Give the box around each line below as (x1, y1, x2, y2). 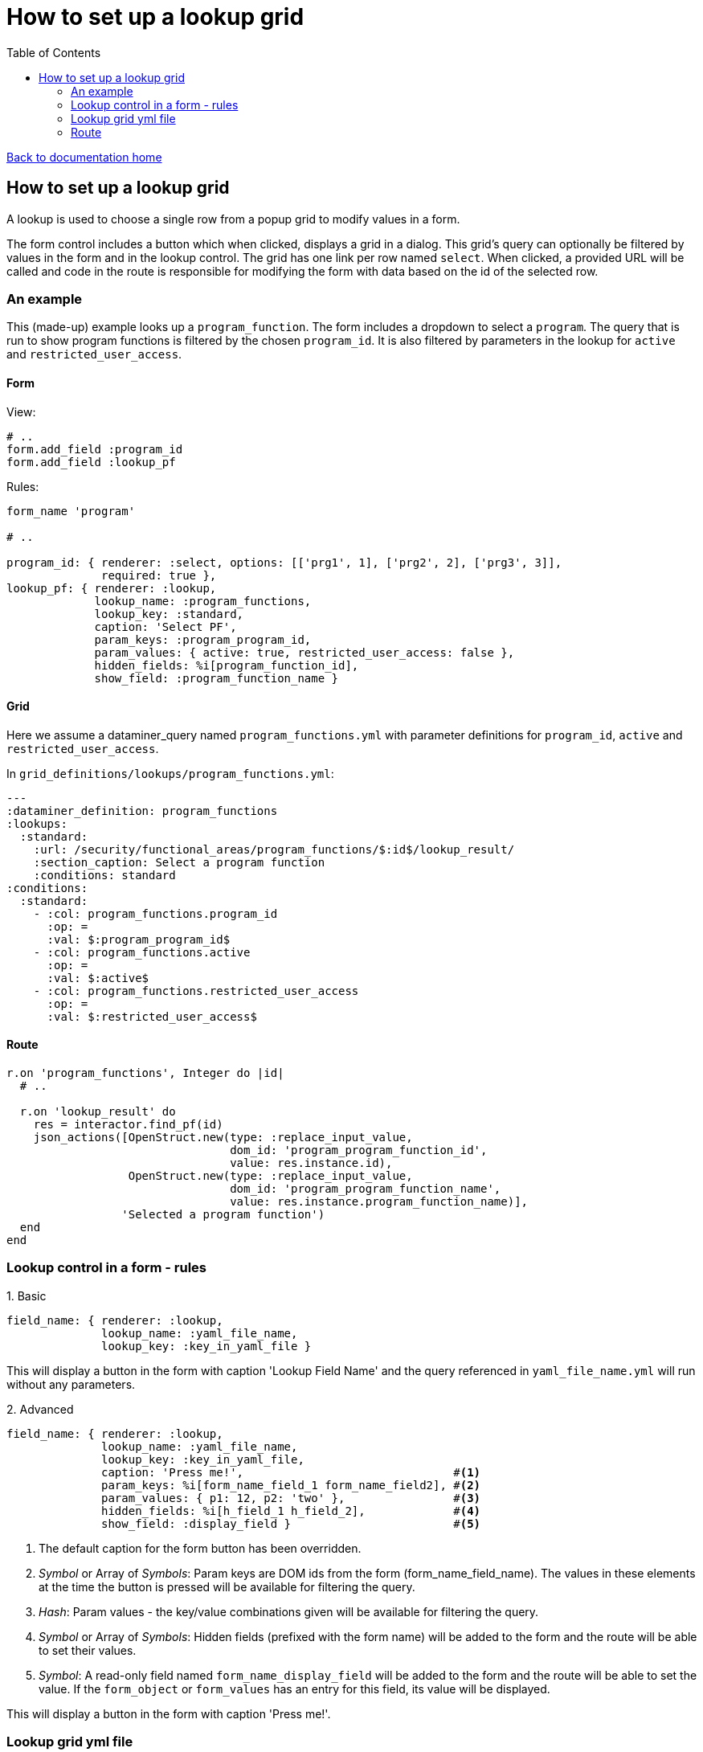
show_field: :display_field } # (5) (101, 1517, 481, 1530)
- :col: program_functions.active (33, 945, 251, 959)
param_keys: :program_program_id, (94, 632, 312, 646)
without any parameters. (6, 1377, 136, 1391)
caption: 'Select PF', (94, 620, 237, 633)
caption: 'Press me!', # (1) (101, 1465, 481, 1479)
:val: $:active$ (47, 971, 149, 984)
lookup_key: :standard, (94, 607, 244, 620)
